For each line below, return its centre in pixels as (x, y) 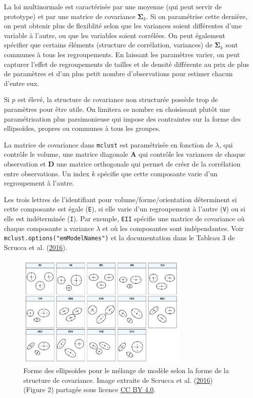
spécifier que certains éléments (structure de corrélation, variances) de (108, 45)
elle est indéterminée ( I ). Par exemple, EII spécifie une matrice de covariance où (124, 218)
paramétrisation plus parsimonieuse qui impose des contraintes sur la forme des (122, 118)
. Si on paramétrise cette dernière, (197, 16)
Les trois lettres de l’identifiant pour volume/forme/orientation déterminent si (120, 199)
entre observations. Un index (47, 173)
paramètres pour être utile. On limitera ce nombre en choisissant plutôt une (117, 109)
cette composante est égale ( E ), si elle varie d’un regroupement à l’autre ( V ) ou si (125, 209)
